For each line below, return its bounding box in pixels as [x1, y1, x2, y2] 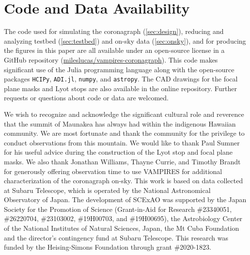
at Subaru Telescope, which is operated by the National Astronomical [4, 185, 211, 195]
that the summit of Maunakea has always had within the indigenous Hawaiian [4, 118, 236, 128]
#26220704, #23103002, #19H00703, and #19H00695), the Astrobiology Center [4, 213, 243, 223]
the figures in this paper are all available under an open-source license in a [4, 45, 225, 55]
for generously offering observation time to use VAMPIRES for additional [4, 166, 222, 176]
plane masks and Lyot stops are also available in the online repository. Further [4, 83, 237, 93]
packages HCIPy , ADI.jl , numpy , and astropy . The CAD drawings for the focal [4, 74, 238, 84]
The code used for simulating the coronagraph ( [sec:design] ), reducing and [4, 26, 224, 36]
